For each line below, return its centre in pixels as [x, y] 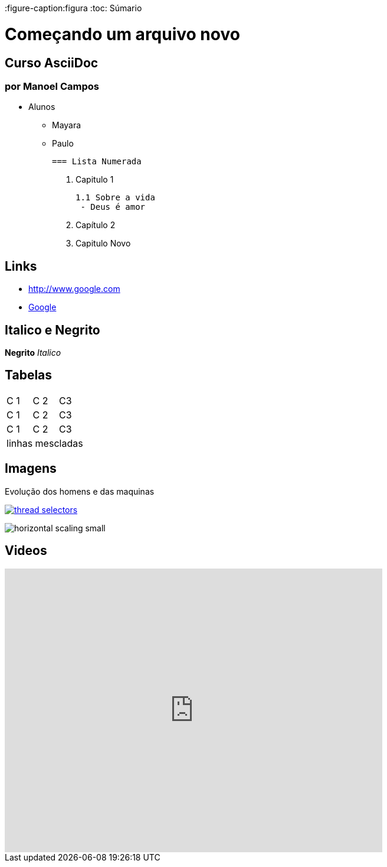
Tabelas [29, 375]
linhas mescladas [45, 443]
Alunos [42, 107]
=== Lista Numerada [97, 162]
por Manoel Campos [52, 86]
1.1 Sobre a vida [115, 198]
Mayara [67, 125]
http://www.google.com [74, 289]
